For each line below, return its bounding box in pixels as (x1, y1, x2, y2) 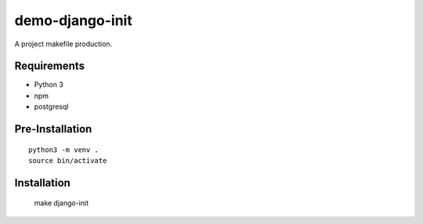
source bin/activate (28, 157, 107, 165)
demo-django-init (14, 12, 132, 29)
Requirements (14, 60, 85, 73)
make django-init (34, 198, 89, 208)
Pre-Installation (14, 122, 92, 136)
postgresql (34, 102, 69, 111)
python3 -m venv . (28, 145, 99, 154)
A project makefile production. (14, 39, 113, 49)
